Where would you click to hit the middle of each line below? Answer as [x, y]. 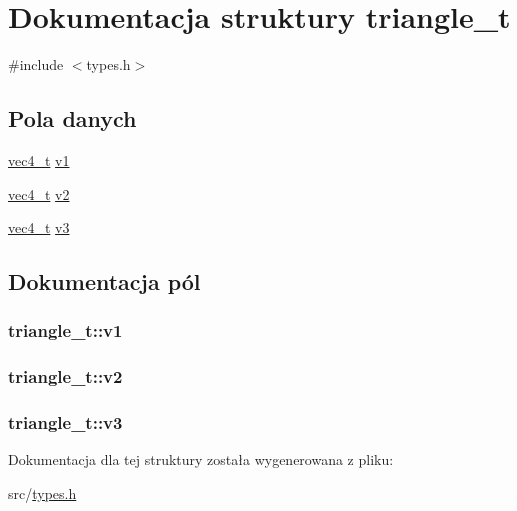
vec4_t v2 [39, 193]
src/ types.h [42, 492]
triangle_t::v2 [65, 376]
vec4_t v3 [39, 227]
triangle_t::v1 [65, 330]
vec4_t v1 [39, 159]
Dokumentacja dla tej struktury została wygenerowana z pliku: [201, 459]
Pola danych [72, 118]
